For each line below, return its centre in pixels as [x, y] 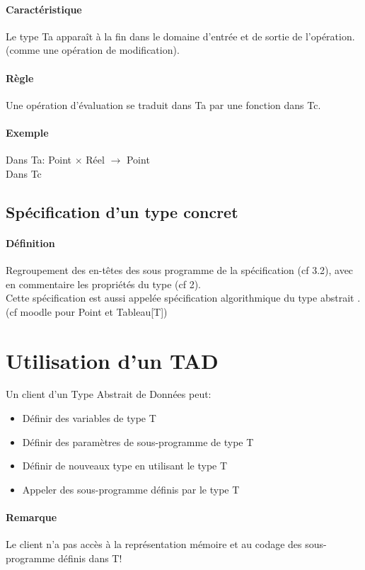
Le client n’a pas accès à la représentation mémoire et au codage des [154, 544]
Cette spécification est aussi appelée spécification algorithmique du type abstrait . [183, 298]
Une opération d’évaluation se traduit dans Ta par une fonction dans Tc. [163, 104]
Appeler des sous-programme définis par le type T [131, 489]
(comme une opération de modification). [93, 50]
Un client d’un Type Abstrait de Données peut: [109, 394]
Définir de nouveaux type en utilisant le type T [125, 466]
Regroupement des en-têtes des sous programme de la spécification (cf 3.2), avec [180, 269]
